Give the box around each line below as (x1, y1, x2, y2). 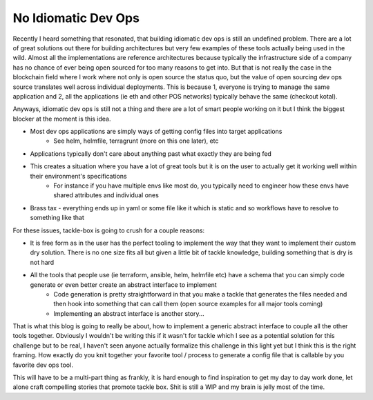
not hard (30, 258, 55, 266)
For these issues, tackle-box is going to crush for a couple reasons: (12, 226, 205, 234)
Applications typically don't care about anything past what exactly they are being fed (30, 149, 272, 158)
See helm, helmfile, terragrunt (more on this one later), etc (53, 137, 219, 145)
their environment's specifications (30, 172, 127, 180)
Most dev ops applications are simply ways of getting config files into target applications (30, 128, 283, 136)
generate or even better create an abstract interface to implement (30, 280, 217, 289)
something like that (30, 214, 84, 222)
